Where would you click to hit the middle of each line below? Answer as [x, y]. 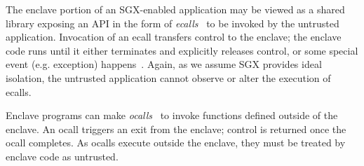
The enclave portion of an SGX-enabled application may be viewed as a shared [175, 9]
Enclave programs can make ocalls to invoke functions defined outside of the [172, 115]
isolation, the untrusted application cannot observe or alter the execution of [168, 77]
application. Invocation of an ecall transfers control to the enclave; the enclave [174, 37]
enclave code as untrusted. [62, 156]
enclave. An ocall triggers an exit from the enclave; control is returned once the [176, 129]
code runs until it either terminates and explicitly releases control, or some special [182, 50]
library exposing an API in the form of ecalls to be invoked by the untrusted [173, 23]
